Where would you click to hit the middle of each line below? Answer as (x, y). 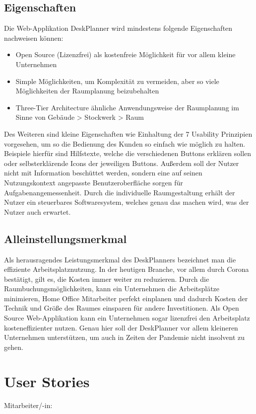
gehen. (14, 347)
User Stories (47, 381)
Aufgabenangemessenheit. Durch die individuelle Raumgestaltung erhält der (120, 192)
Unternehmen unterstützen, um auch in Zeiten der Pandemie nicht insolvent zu (125, 337)
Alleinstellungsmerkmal (65, 238)
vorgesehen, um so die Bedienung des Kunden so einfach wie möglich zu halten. (125, 143)
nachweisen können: (34, 38)
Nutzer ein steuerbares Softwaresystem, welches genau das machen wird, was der (127, 202)
